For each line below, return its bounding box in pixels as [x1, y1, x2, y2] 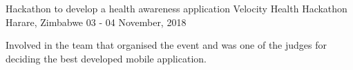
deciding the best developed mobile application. [6, 51, 207, 65]
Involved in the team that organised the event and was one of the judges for [6, 38, 327, 52]
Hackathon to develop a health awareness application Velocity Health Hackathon [6, 1, 347, 15]
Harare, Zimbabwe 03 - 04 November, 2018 [6, 14, 187, 29]
